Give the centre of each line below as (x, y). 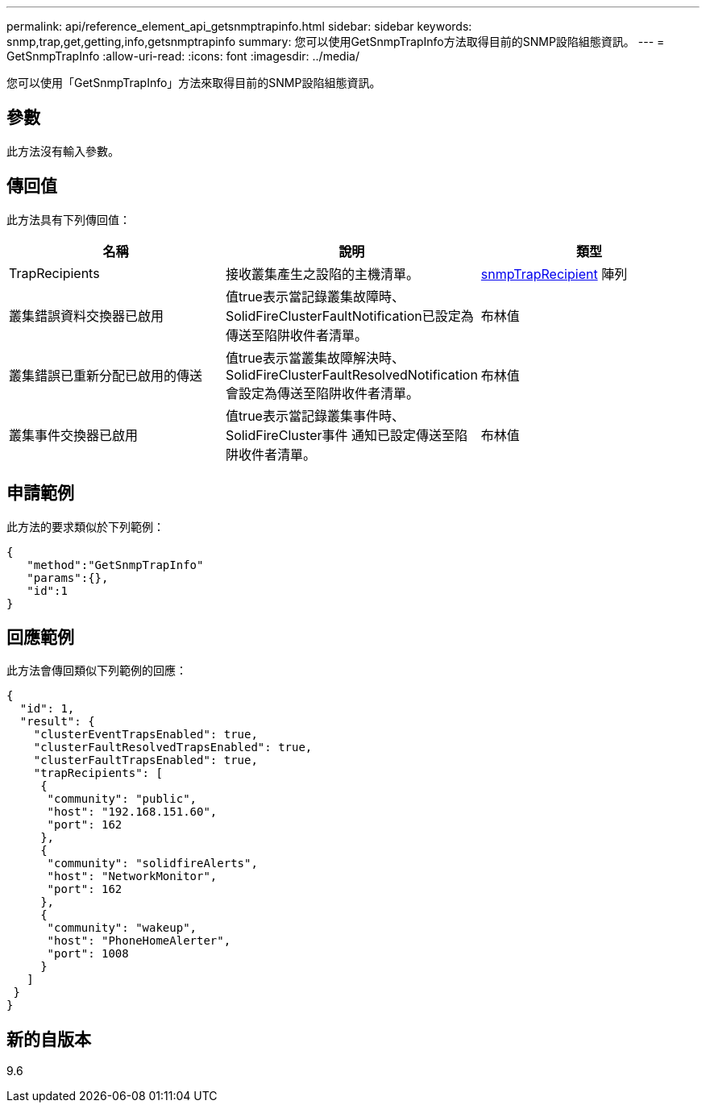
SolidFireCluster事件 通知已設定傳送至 (340, 435)
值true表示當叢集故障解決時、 (315, 357)
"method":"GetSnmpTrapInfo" (115, 565)
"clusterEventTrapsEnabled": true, (145, 735)
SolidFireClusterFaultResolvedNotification (351, 374)
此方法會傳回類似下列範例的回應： (97, 671)
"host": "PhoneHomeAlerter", (139, 941)
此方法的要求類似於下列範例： (85, 526)
